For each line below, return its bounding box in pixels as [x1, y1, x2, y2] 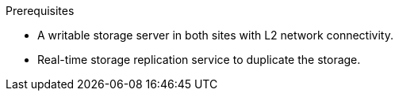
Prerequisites [6, 4, 75, 17]
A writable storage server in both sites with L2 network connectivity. [37, 28, 393, 42]
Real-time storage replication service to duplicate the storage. [37, 53, 361, 66]
